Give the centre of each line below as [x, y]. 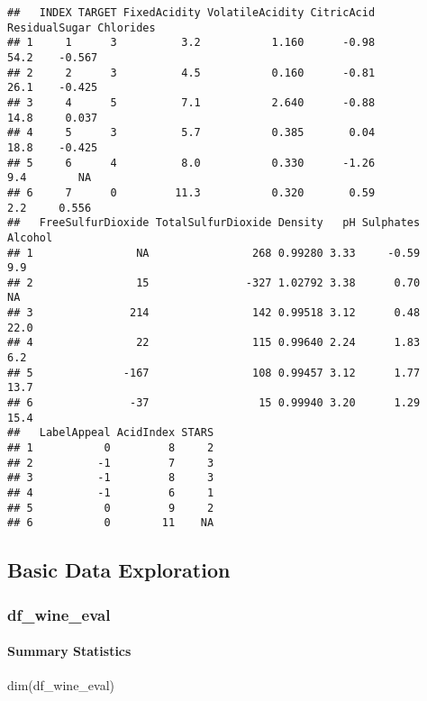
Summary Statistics [69, 651]
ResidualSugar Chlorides [82, 27]
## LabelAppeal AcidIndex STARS [111, 433]
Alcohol [30, 237]
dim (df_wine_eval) [61, 685]
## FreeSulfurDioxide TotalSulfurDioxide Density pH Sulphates [214, 223]
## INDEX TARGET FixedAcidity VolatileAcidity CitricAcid [191, 13]
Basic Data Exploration [119, 570]
